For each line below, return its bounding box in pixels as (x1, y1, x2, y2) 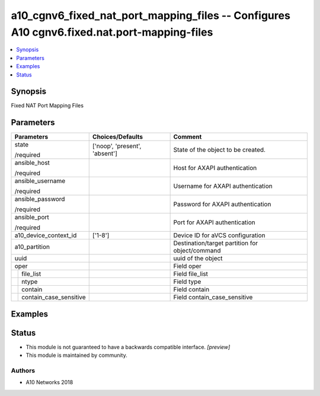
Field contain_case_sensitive (173, 293, 253, 302)
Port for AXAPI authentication (173, 218, 256, 226)
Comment (173, 133, 202, 141)
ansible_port (14, 213, 50, 222)
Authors (11, 366, 36, 375)
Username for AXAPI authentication (173, 182, 273, 190)
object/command (173, 247, 221, 255)
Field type (173, 277, 201, 286)
